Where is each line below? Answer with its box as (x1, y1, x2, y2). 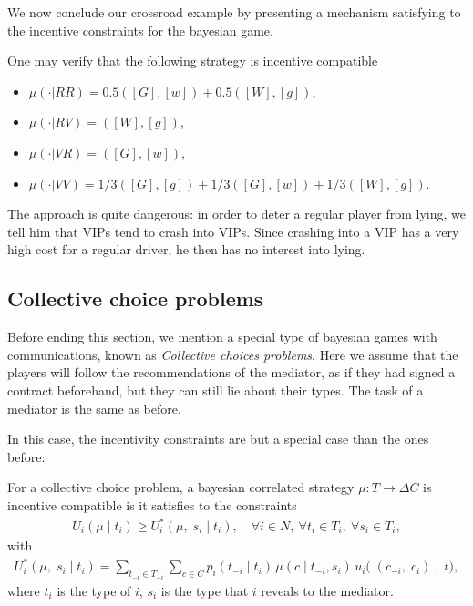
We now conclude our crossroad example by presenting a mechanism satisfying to (7, 3, 461, 21)
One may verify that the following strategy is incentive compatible (7, 51, 378, 70)
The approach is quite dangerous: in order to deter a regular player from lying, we (7, 204, 466, 223)
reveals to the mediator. (261, 580, 394, 600)
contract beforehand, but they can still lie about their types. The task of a (7, 380, 424, 399)
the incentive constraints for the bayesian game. (7, 20, 273, 39)
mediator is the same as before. (7, 398, 181, 417)
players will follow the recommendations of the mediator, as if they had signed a (7, 363, 456, 382)
